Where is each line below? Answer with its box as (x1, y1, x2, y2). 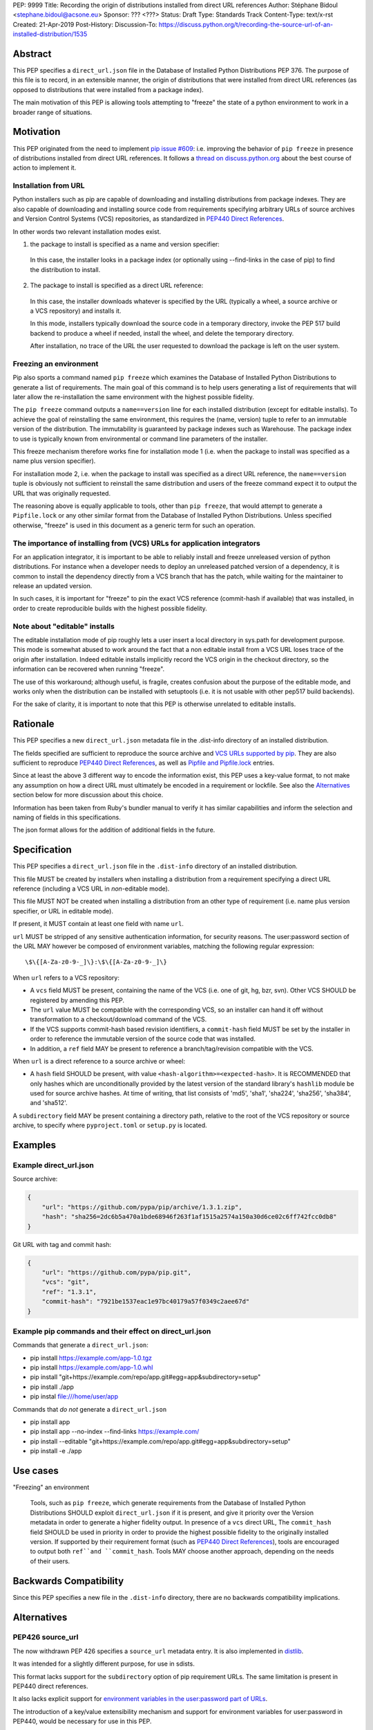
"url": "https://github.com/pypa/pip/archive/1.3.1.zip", (41, 1203, 242, 1211)
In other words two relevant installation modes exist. (12, 227, 162, 235)
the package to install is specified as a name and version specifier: (30, 240, 220, 248)
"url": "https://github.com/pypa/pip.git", (41, 1268, 191, 1276)
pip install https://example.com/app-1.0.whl (30, 1363, 153, 1372)
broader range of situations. (12, 108, 93, 116)
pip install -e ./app (30, 1447, 82, 1455)
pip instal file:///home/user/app (30, 1392, 119, 1401)
